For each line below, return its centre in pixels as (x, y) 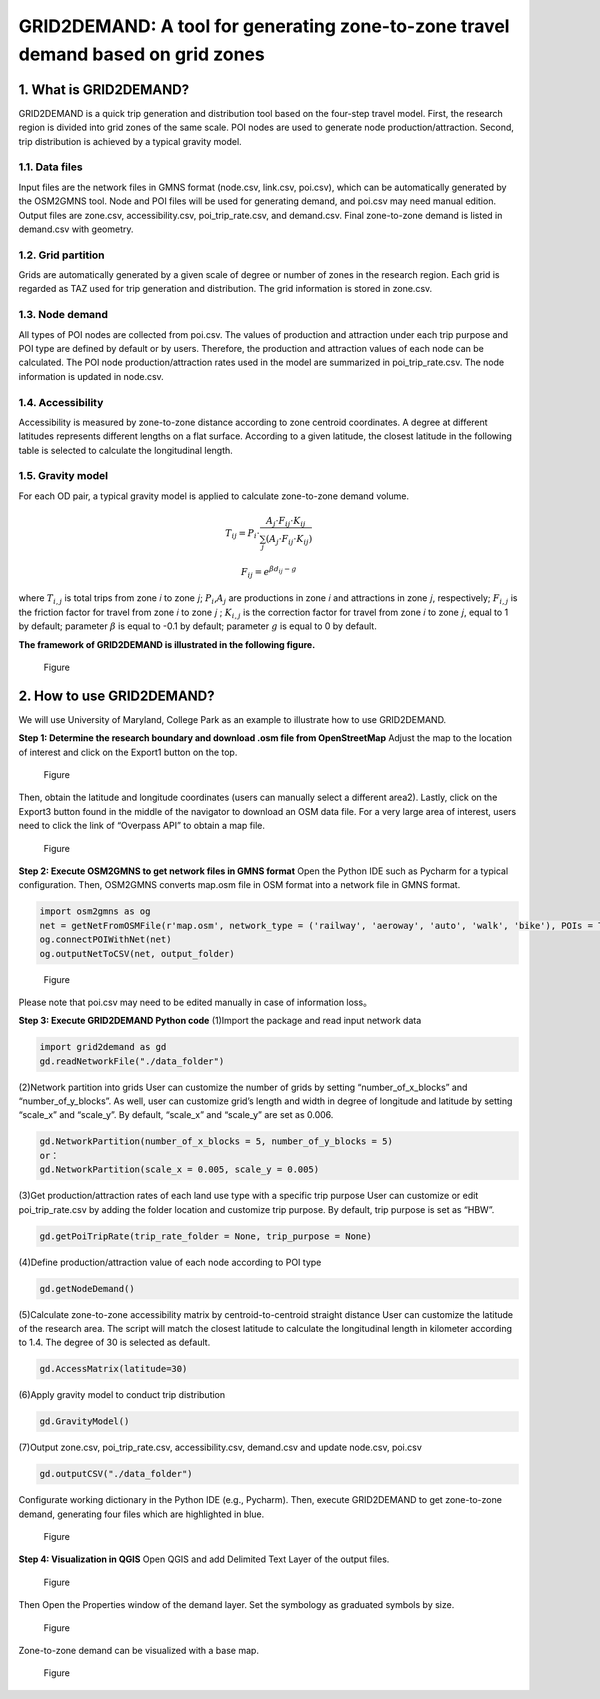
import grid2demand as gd (103, 1047)
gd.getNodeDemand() (87, 1288)
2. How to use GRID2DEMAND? (116, 695)
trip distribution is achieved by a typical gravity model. (130, 141)
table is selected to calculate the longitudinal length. (126, 450)
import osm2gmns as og (95, 911)
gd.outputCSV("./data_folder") (116, 1474)
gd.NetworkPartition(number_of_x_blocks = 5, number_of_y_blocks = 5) (216, 1141)
